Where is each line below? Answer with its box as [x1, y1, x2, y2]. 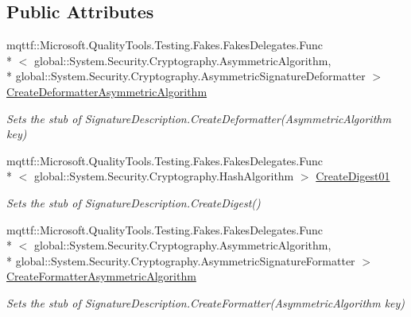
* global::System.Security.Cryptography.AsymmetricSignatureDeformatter [6, 68, 366, 84]
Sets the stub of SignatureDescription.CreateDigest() [6, 194, 261, 211]
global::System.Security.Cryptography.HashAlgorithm [33, 168, 294, 184]
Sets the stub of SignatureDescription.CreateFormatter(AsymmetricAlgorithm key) [6, 294, 405, 311]
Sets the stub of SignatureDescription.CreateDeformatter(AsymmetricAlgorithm [6, 110, 391, 126]
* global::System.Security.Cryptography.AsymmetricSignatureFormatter [6, 252, 355, 269]
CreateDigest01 [316, 168, 390, 184]
